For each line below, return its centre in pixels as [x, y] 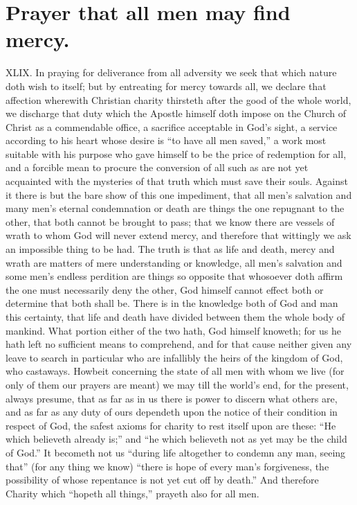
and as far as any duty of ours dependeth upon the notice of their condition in [172, 412]
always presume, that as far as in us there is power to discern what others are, [172, 398]
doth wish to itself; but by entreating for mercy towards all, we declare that [166, 86]
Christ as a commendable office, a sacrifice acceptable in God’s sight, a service [172, 126]
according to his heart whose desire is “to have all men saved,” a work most [166, 140]
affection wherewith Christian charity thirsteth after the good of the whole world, [178, 99]
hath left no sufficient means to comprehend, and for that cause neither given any [179, 344]
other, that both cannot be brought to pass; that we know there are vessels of [170, 221]
